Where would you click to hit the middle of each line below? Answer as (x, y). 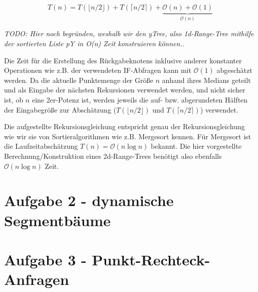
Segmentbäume (57, 220)
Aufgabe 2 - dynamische (89, 200)
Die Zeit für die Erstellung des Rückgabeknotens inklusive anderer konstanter (123, 60)
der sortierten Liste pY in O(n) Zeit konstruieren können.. (94, 43)
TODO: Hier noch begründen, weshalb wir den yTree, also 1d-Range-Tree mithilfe (129, 33)
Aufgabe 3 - (45, 259)
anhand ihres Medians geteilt (206, 80)
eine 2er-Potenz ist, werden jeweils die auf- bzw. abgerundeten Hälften (140, 100)
